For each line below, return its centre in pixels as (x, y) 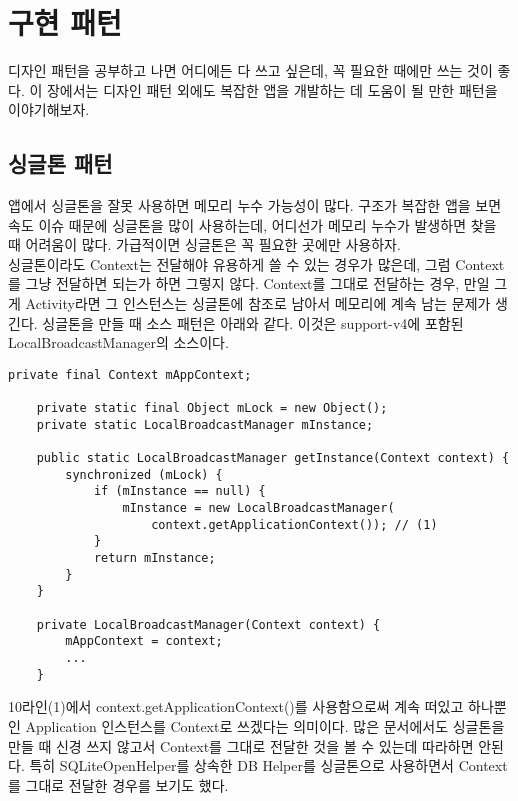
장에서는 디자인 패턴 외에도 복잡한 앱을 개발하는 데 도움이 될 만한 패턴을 (272, 89)
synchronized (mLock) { (144, 474)
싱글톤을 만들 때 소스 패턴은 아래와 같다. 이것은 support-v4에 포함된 (253, 322)
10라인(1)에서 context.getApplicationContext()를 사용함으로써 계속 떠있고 (236, 706)
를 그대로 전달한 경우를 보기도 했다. (118, 784)
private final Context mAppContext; (130, 374)
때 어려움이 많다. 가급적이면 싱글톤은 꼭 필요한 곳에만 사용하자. (204, 244)
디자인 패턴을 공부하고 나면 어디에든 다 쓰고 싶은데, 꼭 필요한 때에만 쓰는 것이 (250, 70)
